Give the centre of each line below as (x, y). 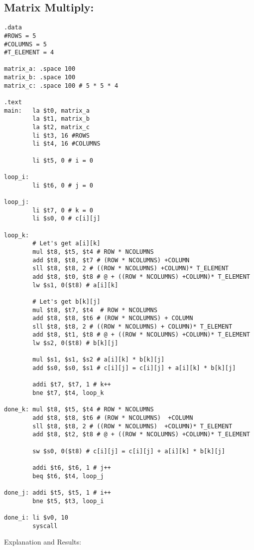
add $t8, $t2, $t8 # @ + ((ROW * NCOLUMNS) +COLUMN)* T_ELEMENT (141, 435)
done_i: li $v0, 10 (36, 517)
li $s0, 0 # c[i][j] (66, 219)
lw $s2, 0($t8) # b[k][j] (75, 343)
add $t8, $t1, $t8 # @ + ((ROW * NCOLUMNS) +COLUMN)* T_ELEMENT (141, 335)
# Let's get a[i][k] (66, 244)
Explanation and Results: (43, 542)
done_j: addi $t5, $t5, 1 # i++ (58, 492)
